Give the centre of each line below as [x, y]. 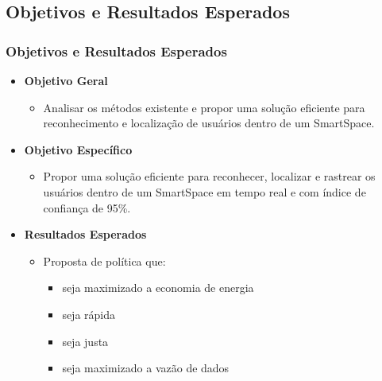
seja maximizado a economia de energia [158, 288]
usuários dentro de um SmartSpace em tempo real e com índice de [205, 191]
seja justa [85, 341]
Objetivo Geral [66, 80]
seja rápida [89, 314]
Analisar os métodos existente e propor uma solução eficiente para [204, 107]
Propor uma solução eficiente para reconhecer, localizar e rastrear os [209, 176]
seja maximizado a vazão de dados [146, 368]
